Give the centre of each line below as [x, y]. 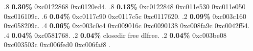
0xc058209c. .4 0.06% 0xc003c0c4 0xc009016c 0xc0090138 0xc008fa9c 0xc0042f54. [127, 25]
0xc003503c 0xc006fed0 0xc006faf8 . [57, 44]
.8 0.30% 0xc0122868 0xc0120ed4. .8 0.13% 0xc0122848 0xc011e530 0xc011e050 [125, 6]
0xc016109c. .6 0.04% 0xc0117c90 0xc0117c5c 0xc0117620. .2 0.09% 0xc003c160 [125, 16]
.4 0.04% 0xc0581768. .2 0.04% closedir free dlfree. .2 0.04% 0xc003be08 [115, 35]
